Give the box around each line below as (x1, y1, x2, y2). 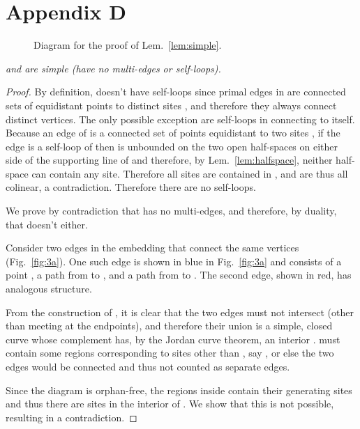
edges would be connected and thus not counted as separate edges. (6, 359, 290, 373)
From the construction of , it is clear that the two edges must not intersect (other (6, 304, 354, 319)
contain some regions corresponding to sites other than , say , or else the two (6, 345, 334, 360)
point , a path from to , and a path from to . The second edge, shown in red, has (6, 267, 352, 282)
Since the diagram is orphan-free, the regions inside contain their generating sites (6, 382, 352, 397)
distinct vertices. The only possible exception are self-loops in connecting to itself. (6, 111, 355, 126)
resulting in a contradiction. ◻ (6, 409, 137, 424)
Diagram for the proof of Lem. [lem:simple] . (33, 38, 222, 52)
